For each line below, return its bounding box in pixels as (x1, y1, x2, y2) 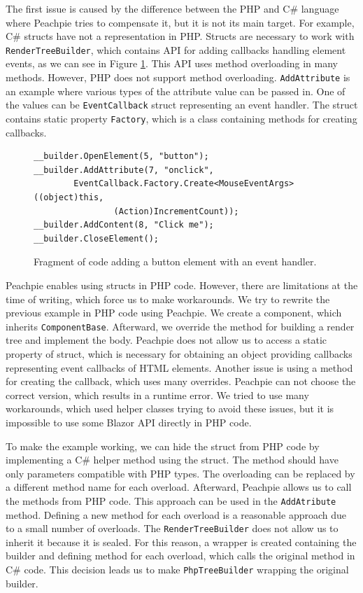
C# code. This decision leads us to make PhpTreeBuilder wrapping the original (6, 562, 349, 576)
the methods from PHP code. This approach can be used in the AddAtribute (6, 493, 336, 508)
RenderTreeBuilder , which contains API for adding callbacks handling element (6, 42, 346, 57)
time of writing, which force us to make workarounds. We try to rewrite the (6, 291, 330, 306)
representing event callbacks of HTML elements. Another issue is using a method (6, 360, 353, 375)
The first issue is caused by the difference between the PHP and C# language (6, 1, 339, 15)
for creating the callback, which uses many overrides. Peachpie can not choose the (6, 374, 356, 389)
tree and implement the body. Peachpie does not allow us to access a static (6, 333, 327, 347)
